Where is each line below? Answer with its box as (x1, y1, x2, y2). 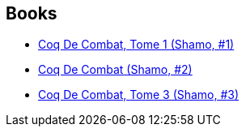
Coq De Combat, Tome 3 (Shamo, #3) (38, 88, 240, 102)
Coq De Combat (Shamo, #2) (38, 62, 193, 77)
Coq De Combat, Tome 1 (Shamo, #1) (38, 37, 235, 52)
